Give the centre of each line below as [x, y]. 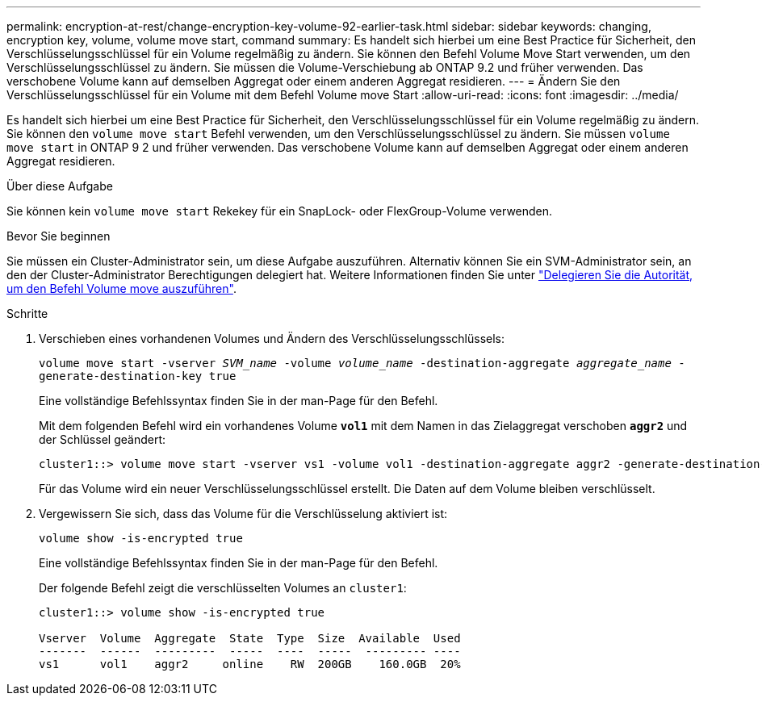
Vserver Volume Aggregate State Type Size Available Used [250, 638]
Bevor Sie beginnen [59, 236]
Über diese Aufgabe [60, 186]
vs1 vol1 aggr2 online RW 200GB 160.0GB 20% [250, 664]
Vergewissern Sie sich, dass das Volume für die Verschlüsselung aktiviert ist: [243, 514]
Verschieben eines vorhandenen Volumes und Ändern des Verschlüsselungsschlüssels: [272, 338]
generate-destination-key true [138, 376]
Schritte [27, 313]
